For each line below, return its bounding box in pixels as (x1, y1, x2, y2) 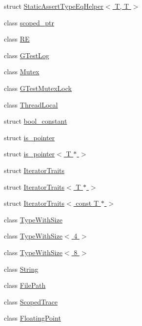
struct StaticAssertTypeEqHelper (4, 1, 103, 11)
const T (76, 198, 99, 208)
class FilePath (4, 280, 46, 290)
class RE (4, 34, 30, 44)
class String (4, 263, 39, 274)
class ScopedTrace (4, 296, 58, 306)
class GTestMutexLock (4, 83, 72, 93)
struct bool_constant (4, 116, 67, 126)
